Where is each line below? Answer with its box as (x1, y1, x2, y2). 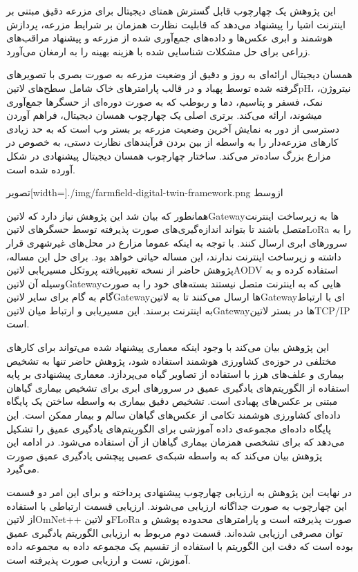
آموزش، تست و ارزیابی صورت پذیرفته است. (6, 552, 191, 566)
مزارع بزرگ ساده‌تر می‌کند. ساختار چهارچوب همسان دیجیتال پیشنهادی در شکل (6, 148, 331, 162)
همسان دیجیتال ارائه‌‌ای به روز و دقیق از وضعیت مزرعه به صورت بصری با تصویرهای (6, 67, 352, 82)
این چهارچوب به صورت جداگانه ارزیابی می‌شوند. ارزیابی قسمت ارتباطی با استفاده (6, 498, 347, 513)
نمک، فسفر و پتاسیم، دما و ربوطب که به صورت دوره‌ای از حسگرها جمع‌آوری (6, 94, 323, 108)
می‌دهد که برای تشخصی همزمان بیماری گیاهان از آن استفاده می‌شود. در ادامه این (6, 435, 345, 449)
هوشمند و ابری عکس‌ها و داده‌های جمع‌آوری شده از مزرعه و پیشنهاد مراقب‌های (6, 30, 333, 45)
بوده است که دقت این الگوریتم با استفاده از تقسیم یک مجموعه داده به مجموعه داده (6, 539, 353, 553)
